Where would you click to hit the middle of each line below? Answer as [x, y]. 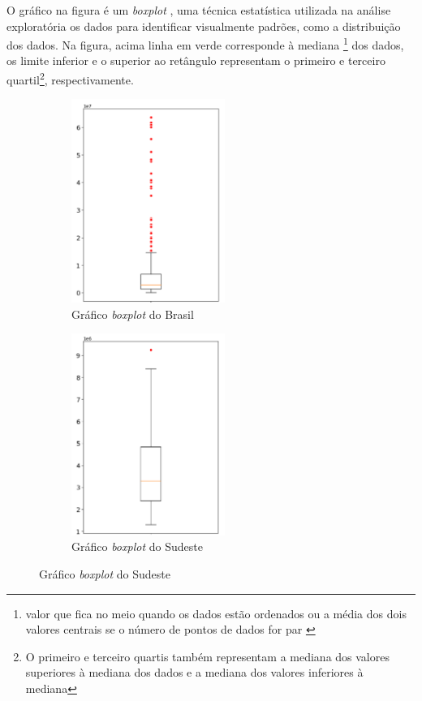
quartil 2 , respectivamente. [70, 78]
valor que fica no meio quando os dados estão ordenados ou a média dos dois [216, 613]
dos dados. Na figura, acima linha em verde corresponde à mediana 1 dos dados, [205, 43]
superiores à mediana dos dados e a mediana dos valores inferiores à [194, 672]
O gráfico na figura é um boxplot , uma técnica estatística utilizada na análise [199, 10]
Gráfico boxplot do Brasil [133, 314]
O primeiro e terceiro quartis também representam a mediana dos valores [207, 656]
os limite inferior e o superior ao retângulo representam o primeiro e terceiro [196, 60]
